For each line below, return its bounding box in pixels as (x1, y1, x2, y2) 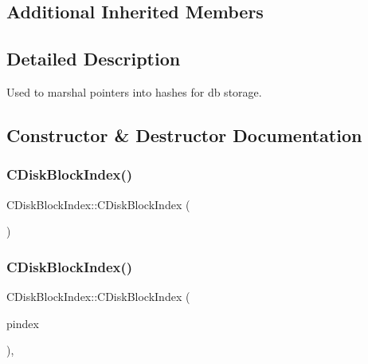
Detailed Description (6, 46, 181, 71)
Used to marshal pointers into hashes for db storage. (6, 83, 262, 100)
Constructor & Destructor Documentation (6, 122, 362, 147)
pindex (6, 315, 39, 331)
